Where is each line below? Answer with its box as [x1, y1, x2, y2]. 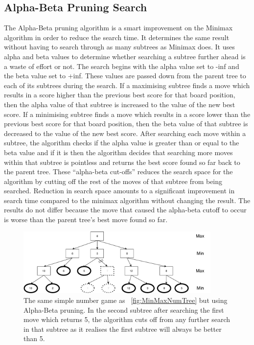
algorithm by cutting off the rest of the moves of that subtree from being [4, 176, 223, 186]
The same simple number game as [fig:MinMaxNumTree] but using [23, 295, 228, 305]
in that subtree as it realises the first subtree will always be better [23, 323, 222, 334]
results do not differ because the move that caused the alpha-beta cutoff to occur [4, 205, 247, 215]
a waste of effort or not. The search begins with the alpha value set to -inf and [4, 61, 239, 71]
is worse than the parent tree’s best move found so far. [4, 214, 168, 225]
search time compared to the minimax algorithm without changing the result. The [4, 195, 251, 205]
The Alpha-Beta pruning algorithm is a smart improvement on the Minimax [4, 23, 233, 33]
